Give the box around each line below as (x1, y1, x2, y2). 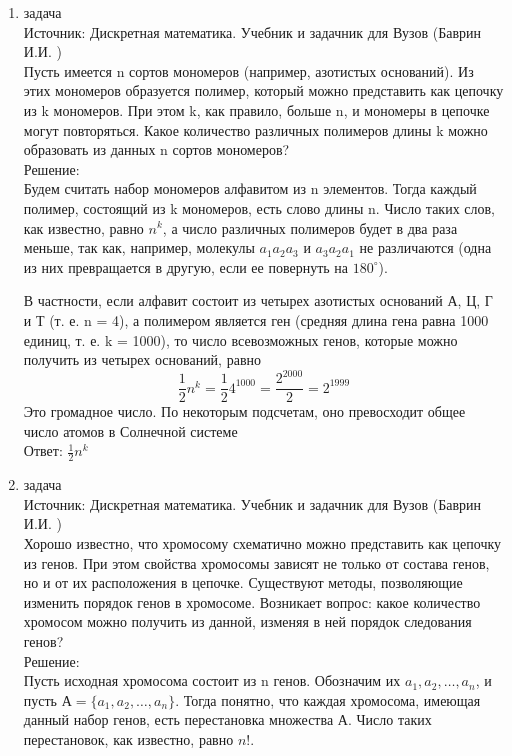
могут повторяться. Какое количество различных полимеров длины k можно (23, 119, 488, 140)
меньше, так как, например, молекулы (23, 237, 255, 258)
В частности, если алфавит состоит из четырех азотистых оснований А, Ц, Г (23, 290, 493, 311)
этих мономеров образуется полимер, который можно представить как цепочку (23, 80, 504, 101)
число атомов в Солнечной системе (23, 420, 238, 441)
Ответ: (23, 440, 63, 461)
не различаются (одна (359, 237, 492, 258)
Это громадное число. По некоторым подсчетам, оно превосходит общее (23, 401, 466, 422)
